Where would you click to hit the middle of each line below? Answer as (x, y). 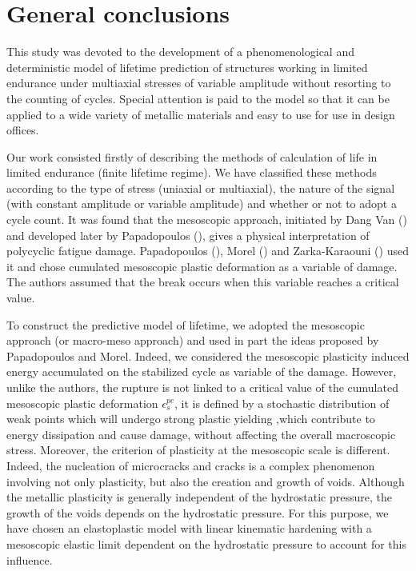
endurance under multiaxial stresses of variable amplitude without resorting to (199, 83)
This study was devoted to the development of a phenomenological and (180, 52)
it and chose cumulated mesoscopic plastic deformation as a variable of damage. (202, 266)
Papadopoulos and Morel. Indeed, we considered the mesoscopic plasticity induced (208, 355)
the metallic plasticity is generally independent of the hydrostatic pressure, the (199, 497)
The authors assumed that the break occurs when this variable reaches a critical (203, 282)
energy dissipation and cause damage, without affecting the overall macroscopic (201, 434)
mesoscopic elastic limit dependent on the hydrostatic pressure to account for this (206, 543)
